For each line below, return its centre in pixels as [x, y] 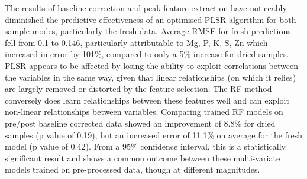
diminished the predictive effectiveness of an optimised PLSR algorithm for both [151, 19]
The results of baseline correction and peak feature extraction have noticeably [146, 8]
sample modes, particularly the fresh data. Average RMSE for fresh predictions [148, 31]
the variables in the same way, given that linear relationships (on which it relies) [151, 77]
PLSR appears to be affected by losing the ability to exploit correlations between [151, 65]
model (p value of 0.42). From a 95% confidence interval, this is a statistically [146, 146]
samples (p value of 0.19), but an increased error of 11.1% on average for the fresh [154, 135]
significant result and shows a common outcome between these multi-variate [143, 158]
